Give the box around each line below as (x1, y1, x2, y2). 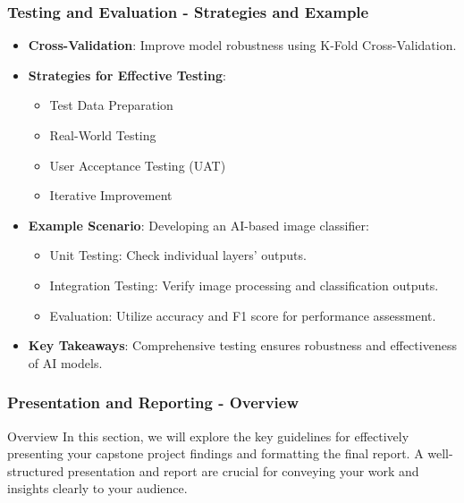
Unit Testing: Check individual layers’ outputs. (49, 246, 307, 264)
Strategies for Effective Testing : (28, 65, 226, 84)
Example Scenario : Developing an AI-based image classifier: (28, 215, 369, 234)
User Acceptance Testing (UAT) (49, 155, 226, 174)
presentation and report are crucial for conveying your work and (67, 461, 419, 480)
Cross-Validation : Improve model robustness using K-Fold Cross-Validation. (28, 36, 457, 54)
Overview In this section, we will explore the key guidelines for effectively (7, 426, 409, 445)
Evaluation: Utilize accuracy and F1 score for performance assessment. (49, 306, 436, 324)
